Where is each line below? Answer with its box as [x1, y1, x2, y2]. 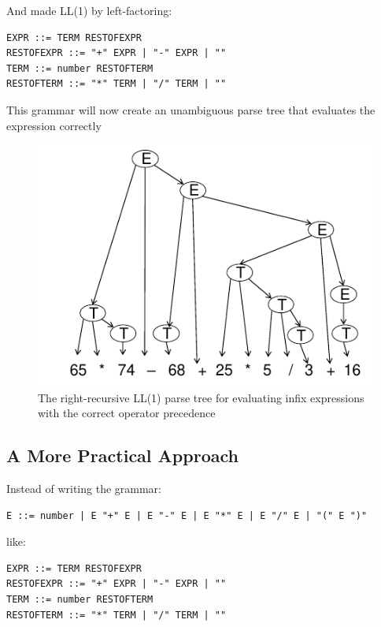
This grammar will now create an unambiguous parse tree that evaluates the [6, 101, 375, 118]
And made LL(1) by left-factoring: [6, 2, 172, 18]
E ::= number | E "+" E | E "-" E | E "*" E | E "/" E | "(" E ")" [6, 509, 368, 521]
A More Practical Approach [6, 443, 239, 468]
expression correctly [6, 117, 102, 133]
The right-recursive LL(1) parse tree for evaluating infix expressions [38, 389, 364, 405]
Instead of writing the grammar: [6, 480, 161, 497]
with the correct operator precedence [38, 405, 216, 421]
